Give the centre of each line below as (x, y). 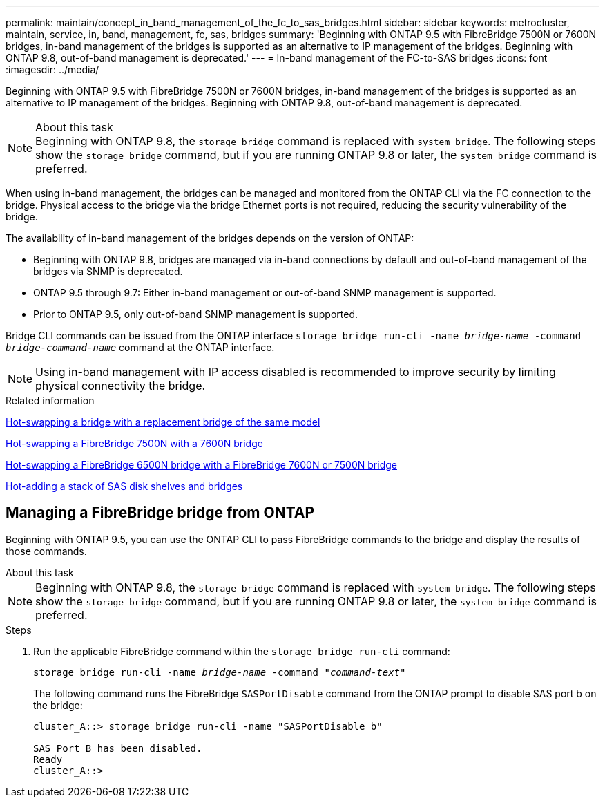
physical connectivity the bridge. (121, 386)
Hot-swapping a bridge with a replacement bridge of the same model (163, 422)
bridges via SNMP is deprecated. (108, 271)
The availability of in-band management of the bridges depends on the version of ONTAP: (210, 238)
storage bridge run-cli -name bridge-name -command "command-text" (220, 672)
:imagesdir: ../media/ (52, 69)
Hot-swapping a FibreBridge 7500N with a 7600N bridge (134, 443)
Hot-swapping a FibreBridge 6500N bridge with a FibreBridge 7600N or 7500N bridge (201, 465)
